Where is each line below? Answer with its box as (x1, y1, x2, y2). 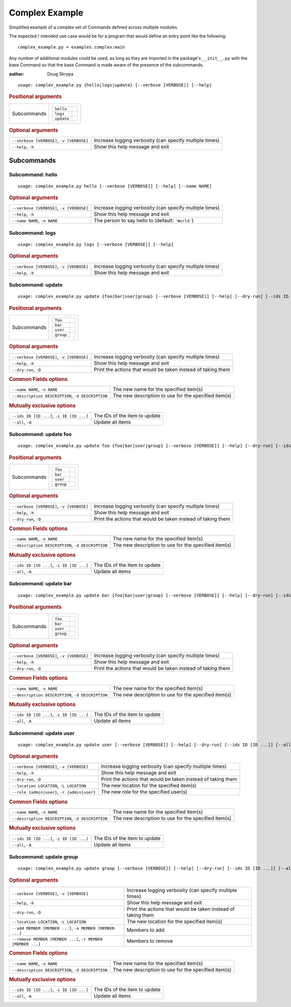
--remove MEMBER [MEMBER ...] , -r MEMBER (12, 935, 103, 942)
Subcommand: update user (9, 730, 75, 736)
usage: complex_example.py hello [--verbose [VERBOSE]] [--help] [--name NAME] (17, 183, 212, 189)
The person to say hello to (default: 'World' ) (94, 217, 194, 224)
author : (9, 71, 24, 77)
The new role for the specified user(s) (101, 788, 188, 795)
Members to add (127, 927, 165, 934)
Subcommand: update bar (9, 580, 72, 587)
